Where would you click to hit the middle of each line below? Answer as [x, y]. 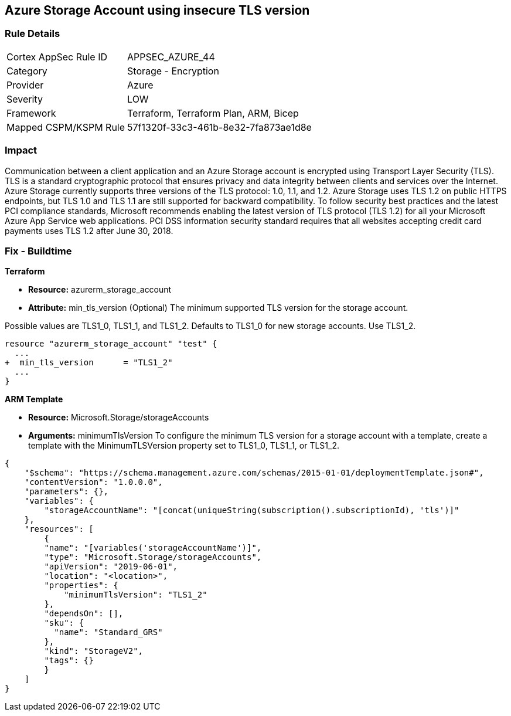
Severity [25, 99]
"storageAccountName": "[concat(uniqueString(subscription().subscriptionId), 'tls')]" [252, 510]
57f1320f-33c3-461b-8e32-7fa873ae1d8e [219, 127]
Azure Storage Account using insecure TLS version [157, 10]
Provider [25, 85]
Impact [21, 150]
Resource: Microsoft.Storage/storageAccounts [119, 418]
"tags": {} [69, 661]
